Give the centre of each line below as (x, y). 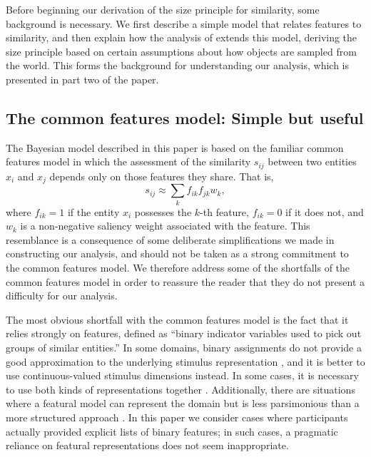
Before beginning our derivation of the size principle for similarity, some (163, 9)
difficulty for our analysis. (62, 296)
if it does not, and (325, 211)
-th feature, (224, 211)
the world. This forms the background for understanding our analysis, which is (178, 65)
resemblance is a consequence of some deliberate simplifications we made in (170, 239)
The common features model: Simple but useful (185, 117)
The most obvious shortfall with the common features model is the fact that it (177, 319)
